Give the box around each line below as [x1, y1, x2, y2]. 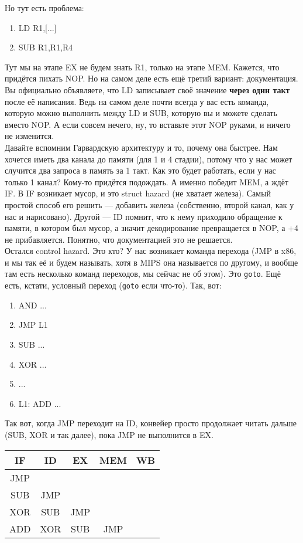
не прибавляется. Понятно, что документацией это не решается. [5, 233, 233, 245]
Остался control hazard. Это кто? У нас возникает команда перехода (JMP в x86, [5, 245, 297, 257]
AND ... [18, 298, 47, 311]
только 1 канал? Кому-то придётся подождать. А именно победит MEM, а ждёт [5, 175, 289, 188]
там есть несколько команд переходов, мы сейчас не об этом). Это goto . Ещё [5, 267, 281, 280]
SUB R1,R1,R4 [18, 41, 73, 53]
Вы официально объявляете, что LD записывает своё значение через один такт [5, 83, 290, 96]
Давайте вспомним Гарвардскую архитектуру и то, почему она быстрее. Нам [5, 141, 278, 153]
